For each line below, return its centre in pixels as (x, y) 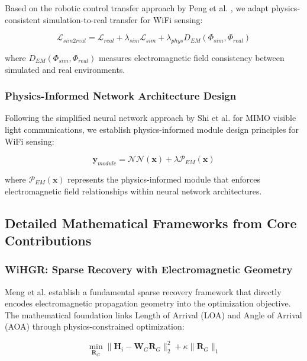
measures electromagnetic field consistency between (191, 57)
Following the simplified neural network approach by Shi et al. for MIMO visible (151, 118)
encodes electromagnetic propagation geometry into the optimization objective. (148, 303)
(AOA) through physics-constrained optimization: (95, 326)
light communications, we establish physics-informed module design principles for (152, 129)
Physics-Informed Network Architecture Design (121, 96)
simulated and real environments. (65, 69)
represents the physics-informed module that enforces (164, 179)
